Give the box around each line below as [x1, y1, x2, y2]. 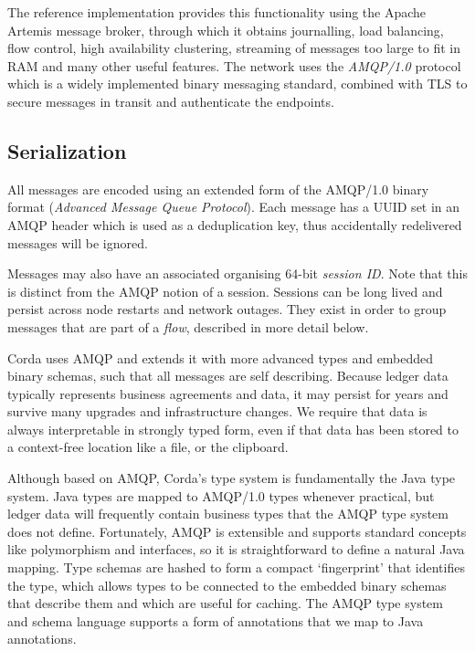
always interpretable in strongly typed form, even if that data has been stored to [7, 419, 459, 438]
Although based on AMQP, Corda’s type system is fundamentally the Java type [7, 468, 456, 488]
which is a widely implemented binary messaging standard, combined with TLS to [7, 74, 468, 93]
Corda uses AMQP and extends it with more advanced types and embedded [7, 348, 434, 367]
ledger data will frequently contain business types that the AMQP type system [7, 504, 449, 523]
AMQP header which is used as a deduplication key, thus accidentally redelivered [7, 215, 462, 234]
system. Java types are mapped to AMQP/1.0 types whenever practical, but [7, 486, 435, 505]
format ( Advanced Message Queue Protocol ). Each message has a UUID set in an [7, 197, 460, 216]
